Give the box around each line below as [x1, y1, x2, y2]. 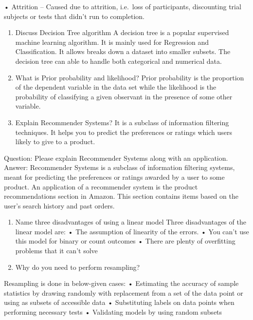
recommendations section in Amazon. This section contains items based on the [4, 191, 238, 201]
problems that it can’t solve [15, 245, 98, 256]
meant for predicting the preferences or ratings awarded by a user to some [4, 171, 225, 182]
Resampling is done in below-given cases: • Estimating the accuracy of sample [4, 278, 239, 288]
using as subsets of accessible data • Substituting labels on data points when [4, 297, 235, 307]
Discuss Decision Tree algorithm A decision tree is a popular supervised [15, 27, 229, 38]
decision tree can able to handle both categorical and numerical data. [15, 56, 222, 66]
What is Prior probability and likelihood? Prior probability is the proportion [15, 72, 244, 82]
